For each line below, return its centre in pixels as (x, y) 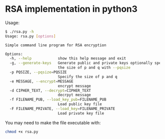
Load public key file (80, 104)
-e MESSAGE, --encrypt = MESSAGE (41, 81)
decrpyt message (74, 95)
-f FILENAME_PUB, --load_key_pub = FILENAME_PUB (58, 100)
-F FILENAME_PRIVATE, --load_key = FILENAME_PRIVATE (62, 109)
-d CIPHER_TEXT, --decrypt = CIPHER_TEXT (50, 90)
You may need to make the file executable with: (53, 123)
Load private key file (81, 113)
